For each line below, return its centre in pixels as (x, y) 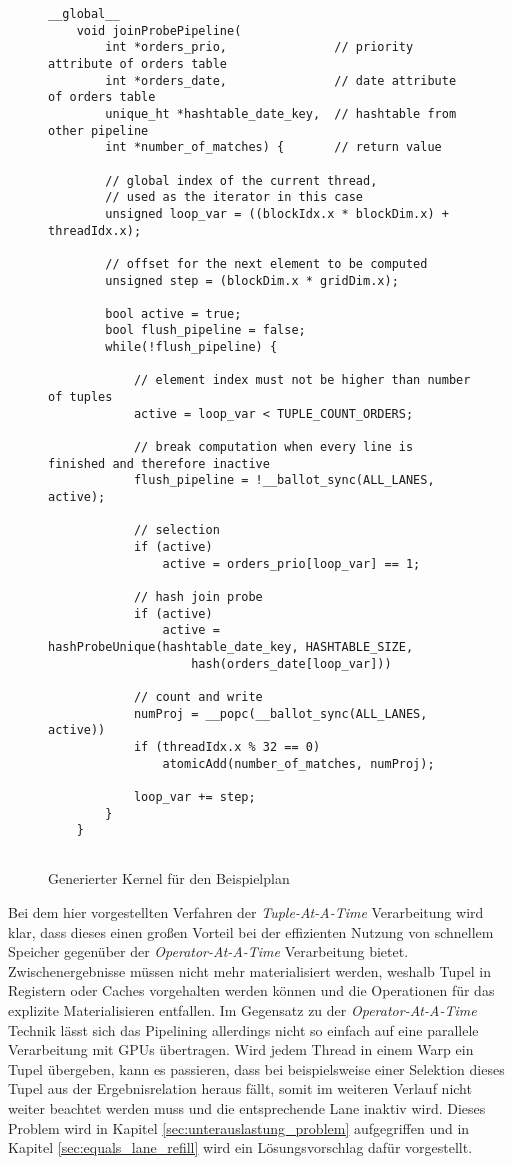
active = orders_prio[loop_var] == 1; (291, 563)
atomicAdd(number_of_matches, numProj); (298, 763)
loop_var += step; (194, 796)
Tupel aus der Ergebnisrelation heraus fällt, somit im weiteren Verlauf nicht (240, 1088)
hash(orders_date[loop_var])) (291, 663)
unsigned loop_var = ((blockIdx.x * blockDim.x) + (277, 213)
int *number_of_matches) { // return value (273, 147)
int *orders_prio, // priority (259, 47)
